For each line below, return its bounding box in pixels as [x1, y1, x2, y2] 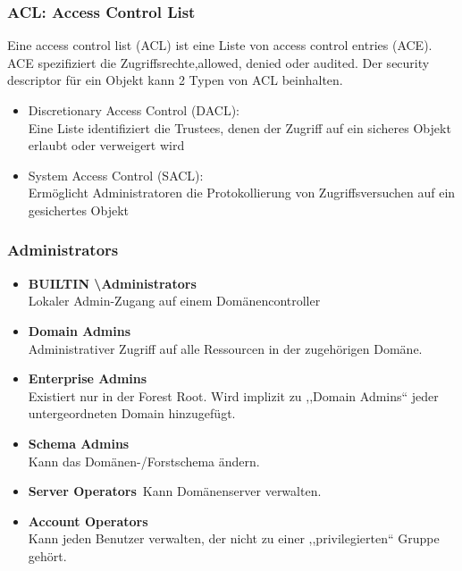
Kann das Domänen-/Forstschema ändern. [28, 451, 260, 470]
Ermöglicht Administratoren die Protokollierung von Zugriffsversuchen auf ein [28, 183, 456, 202]
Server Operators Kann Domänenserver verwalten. [28, 482, 322, 500]
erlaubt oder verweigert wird [28, 136, 185, 155]
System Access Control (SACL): [28, 165, 204, 184]
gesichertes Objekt [28, 200, 129, 219]
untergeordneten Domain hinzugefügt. [28, 404, 236, 423]
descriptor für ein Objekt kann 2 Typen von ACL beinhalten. [7, 71, 343, 89]
